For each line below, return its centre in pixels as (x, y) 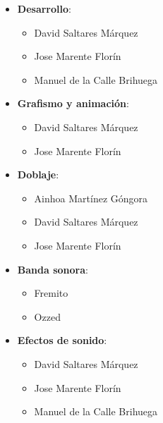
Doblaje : (38, 174)
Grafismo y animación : (73, 103)
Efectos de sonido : (62, 340)
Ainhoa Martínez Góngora (91, 198)
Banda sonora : (53, 269)
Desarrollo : (44, 8)
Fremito (51, 293)
